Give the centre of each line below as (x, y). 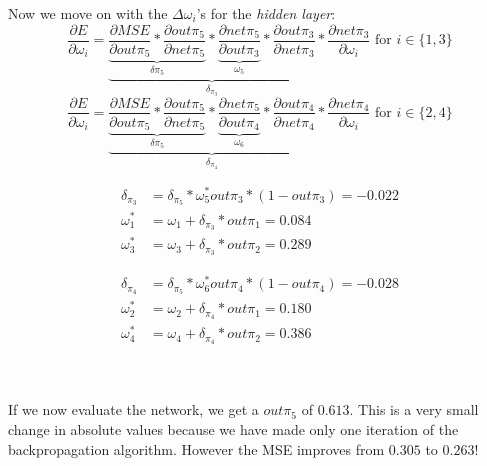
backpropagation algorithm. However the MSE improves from (196, 448)
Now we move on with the (88, 13)
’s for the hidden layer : (266, 13)
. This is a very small (414, 409)
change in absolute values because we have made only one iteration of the (233, 429)
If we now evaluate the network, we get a (133, 409)
